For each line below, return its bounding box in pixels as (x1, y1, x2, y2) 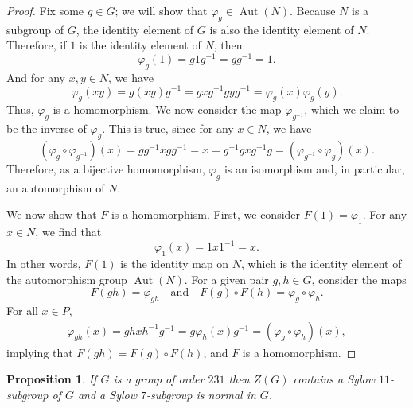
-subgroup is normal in (146, 386, 256, 402)
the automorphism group (6, 270, 127, 287)
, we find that (35, 223, 102, 240)
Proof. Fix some (6, 2, 84, 18)
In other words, (6, 255, 81, 271)
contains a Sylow (293, 371, 375, 387)
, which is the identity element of (241, 255, 402, 271)
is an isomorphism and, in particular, (224, 160, 405, 177)
